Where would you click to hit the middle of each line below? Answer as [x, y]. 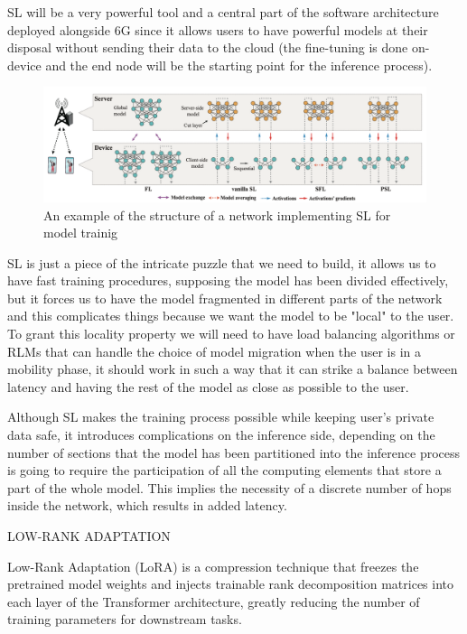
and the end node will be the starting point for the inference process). [239, 65]
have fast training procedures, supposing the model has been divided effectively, [228, 280]
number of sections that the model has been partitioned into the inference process [234, 452]
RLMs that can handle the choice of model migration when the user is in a [215, 351]
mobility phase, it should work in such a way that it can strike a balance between [233, 369]
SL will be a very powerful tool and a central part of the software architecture [223, 12]
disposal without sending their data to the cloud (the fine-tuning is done [208, 47]
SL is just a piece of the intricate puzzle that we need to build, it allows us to [222, 262]
